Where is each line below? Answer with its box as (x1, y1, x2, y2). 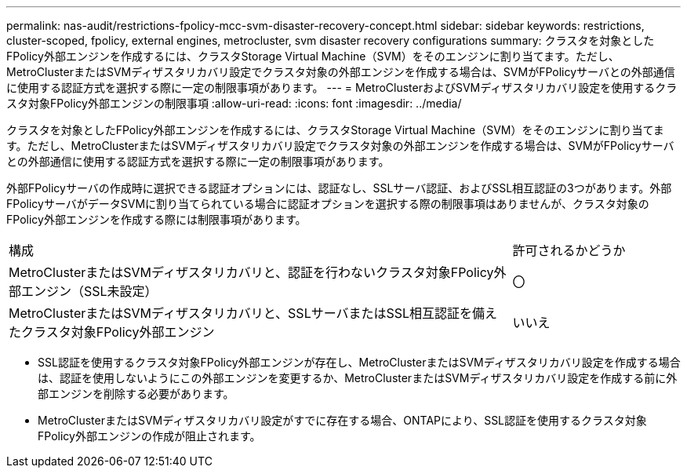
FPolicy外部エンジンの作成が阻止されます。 (38, 429, 261, 443)
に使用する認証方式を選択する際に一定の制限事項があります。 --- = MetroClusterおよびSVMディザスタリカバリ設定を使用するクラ (6, 81, 678, 94)
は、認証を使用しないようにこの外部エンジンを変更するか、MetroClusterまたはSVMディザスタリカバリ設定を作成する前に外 (38, 371, 678, 385)
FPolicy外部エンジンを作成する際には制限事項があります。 (6, 213, 307, 226)
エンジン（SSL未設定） (21, 283, 158, 299)
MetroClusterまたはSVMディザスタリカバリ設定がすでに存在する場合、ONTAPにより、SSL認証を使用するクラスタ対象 (38, 414, 647, 427)
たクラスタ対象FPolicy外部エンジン (9, 324, 215, 340)
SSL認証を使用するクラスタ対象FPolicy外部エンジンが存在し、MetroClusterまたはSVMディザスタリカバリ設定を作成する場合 (38, 355, 681, 369)
